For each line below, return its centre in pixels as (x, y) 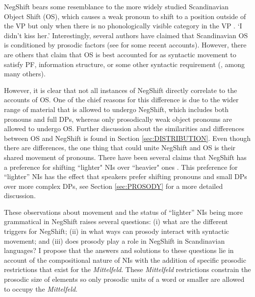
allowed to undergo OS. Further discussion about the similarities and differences (124, 128)
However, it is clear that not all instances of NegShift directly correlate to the (121, 90)
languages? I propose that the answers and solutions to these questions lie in (119, 250)
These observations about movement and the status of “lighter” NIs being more (124, 212)
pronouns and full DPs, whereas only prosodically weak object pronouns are (118, 119)
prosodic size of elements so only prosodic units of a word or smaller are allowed (124, 279)
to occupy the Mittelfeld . (41, 288)
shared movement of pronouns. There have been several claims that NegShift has (125, 157)
